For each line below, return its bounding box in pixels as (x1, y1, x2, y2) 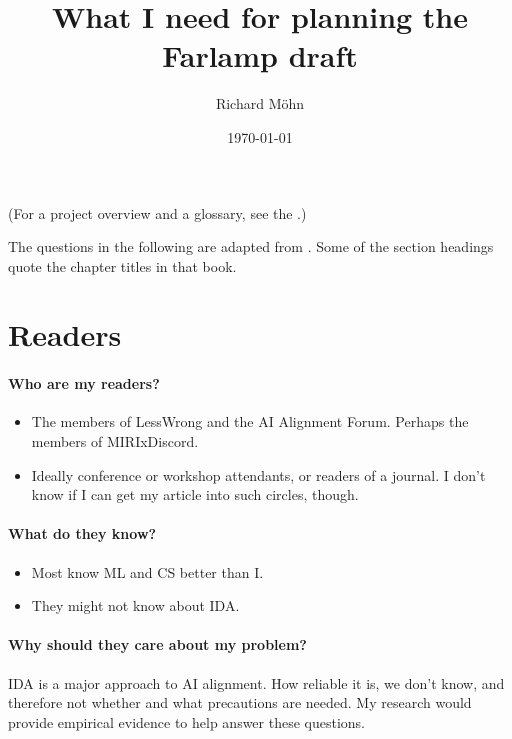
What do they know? (8, 523, 157, 544)
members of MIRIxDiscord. (31, 431, 199, 452)
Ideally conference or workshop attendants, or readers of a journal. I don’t (31, 464, 486, 485)
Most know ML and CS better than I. (31, 561, 264, 582)
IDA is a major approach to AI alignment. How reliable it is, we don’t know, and (8, 672, 505, 693)
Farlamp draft (162, 35, 358, 76)
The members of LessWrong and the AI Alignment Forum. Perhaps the (31, 411, 469, 432)
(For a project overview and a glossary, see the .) (8, 202, 307, 223)
